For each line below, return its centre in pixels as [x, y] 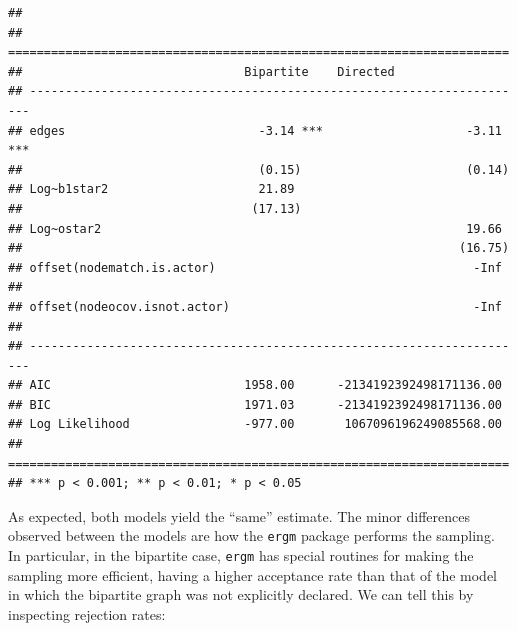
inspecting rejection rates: [87, 613]
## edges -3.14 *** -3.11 [255, 130]
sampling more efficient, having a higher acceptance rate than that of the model [253, 574]
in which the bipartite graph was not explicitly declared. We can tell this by [241, 594]
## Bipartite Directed [201, 71]
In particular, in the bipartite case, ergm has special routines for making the [241, 555]
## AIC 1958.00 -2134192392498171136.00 [255, 385]
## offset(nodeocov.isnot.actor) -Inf [255, 306]
